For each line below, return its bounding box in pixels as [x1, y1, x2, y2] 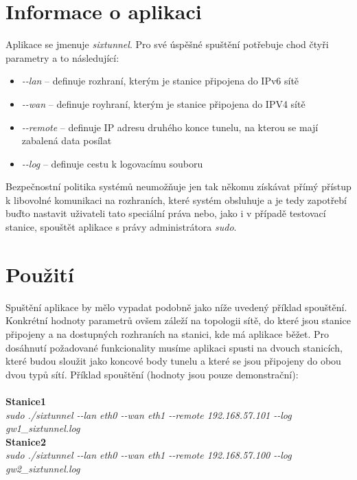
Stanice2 [5, 434, 47, 448]
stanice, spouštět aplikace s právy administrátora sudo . [5, 220, 237, 234]
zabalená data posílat [21, 133, 112, 148]
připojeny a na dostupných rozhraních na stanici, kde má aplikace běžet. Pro [5, 326, 330, 341]
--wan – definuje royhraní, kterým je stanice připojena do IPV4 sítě [21, 96, 306, 111]
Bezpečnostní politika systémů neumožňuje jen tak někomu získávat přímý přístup [5, 179, 352, 194]
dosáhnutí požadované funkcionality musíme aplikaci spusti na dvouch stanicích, [5, 340, 343, 354]
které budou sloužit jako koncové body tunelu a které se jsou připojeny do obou [5, 354, 341, 368]
